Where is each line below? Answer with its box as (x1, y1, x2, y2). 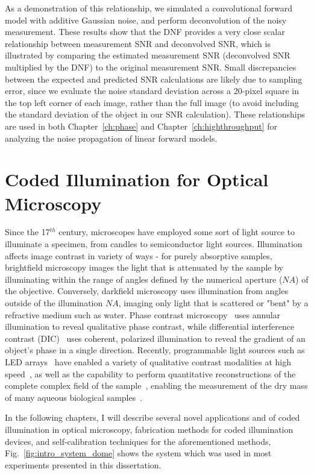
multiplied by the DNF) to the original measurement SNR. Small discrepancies (5, 60, 297, 73)
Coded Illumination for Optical (5, 167, 269, 192)
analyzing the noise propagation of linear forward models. (5, 131, 218, 144)
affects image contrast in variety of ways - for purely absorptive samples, (5, 249, 272, 262)
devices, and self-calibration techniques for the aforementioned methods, (5, 435, 271, 447)
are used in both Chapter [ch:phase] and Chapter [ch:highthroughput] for (5, 119, 277, 132)
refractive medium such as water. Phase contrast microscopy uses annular (5, 308, 281, 321)
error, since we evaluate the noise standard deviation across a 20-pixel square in (5, 84, 299, 97)
